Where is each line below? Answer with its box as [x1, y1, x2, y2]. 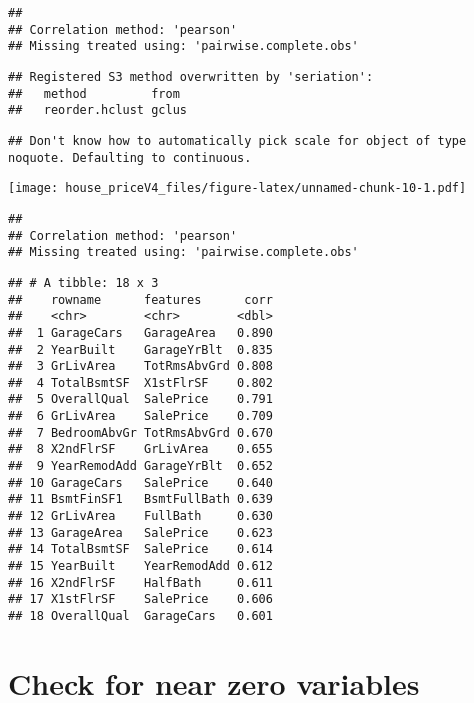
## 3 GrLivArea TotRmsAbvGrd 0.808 [8, 359, 273, 374]
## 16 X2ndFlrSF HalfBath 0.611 [8, 575, 273, 590]
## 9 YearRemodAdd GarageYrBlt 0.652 [8, 459, 273, 474]
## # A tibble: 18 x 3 [8, 275, 159, 290]
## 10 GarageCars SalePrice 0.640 [8, 475, 273, 490]
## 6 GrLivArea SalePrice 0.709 [8, 409, 273, 424]
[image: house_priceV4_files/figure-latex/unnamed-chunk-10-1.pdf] [8, 181, 467, 196]
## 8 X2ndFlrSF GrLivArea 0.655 [8, 442, 273, 457]
